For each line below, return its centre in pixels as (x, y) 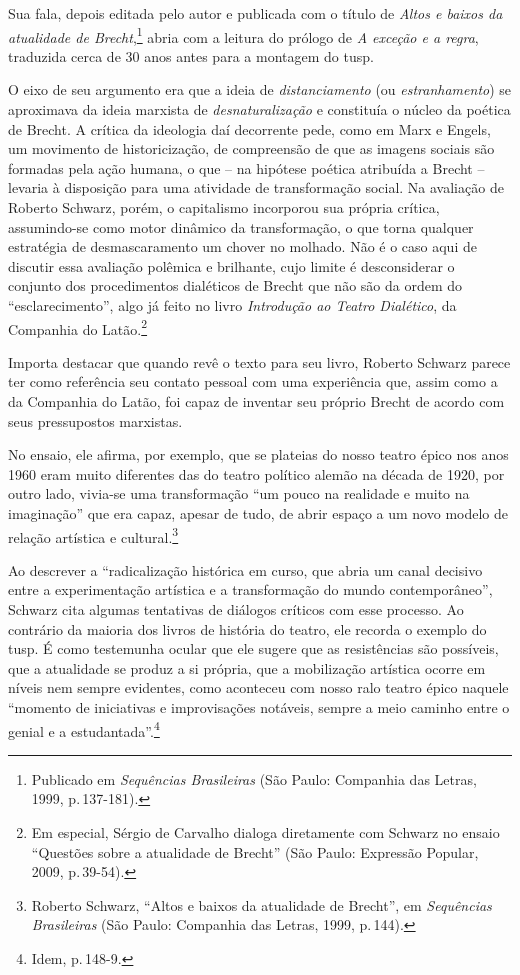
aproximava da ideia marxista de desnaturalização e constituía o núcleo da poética (259, 109)
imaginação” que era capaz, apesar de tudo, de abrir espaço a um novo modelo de (258, 512)
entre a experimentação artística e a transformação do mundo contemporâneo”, (250, 589)
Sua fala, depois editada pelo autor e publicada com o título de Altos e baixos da (255, 13)
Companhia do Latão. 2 (78, 327)
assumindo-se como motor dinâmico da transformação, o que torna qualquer (241, 226)
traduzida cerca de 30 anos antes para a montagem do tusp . (191, 55)
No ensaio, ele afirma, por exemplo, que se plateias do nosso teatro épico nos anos (258, 454)
